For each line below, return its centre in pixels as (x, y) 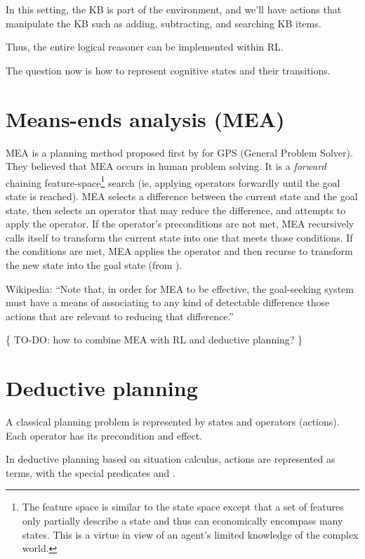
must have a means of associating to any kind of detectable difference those (168, 302)
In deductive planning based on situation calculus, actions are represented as (171, 459)
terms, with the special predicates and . (91, 472)
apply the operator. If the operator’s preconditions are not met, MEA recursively (180, 224)
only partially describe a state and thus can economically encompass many (182, 520)
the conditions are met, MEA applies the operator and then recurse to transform (179, 251)
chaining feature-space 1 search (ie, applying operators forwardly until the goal (173, 181)
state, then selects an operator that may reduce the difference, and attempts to (176, 210)
